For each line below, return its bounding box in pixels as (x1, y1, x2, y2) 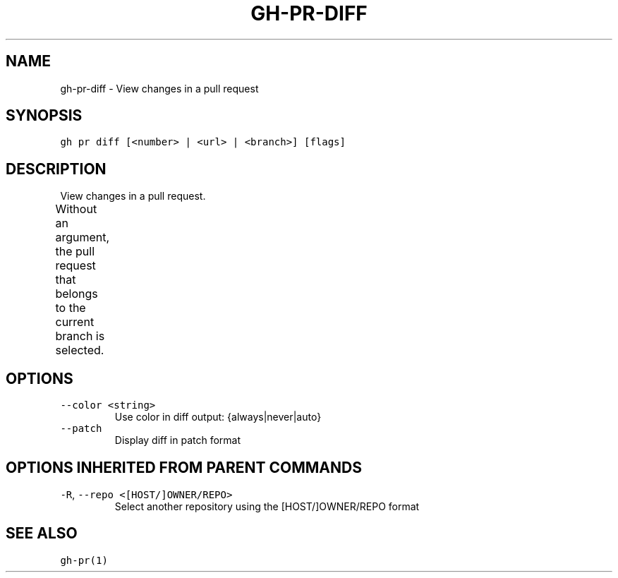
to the (55, 301, 86, 315)
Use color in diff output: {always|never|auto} (114, 411, 322, 423)
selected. (55, 343, 104, 358)
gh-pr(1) (60, 554, 108, 566)
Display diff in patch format (114, 434, 241, 447)
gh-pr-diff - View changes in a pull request (60, 82, 259, 95)
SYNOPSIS (6, 107, 83, 125)
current (55, 315, 95, 330)
